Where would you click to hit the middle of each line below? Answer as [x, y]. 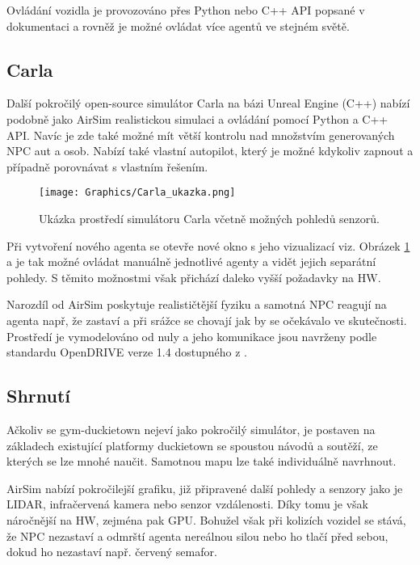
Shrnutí [39, 396]
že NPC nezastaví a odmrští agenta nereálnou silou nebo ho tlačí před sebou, [197, 535]
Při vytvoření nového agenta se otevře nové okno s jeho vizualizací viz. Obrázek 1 [208, 245]
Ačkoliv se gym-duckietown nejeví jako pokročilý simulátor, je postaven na [191, 429]
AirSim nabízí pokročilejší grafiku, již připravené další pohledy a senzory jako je [205, 488]
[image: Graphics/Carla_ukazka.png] [137, 193]
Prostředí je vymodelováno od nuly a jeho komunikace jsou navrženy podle [192, 336]
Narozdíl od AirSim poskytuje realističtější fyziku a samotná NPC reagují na [197, 304]
